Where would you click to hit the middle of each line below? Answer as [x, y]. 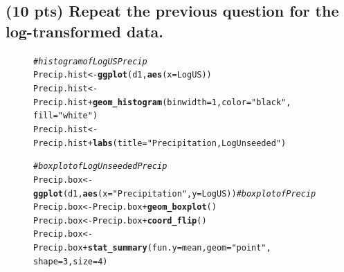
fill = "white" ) [66, 116]
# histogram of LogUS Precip [90, 61]
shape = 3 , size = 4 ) [71, 261]
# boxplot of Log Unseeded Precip [100, 166]
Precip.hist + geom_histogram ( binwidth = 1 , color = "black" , [162, 102]
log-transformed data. [84, 31]
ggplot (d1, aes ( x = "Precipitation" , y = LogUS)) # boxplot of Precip [175, 193]
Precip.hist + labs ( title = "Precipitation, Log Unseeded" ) [160, 143]
